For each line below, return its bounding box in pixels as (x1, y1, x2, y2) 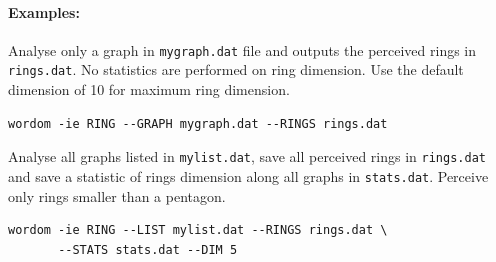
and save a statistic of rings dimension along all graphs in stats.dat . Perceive (8, 165, 489, 186)
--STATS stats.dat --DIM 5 (58, 242, 238, 257)
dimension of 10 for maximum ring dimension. (8, 79, 290, 100)
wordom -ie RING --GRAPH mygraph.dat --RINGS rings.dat (8, 116, 388, 131)
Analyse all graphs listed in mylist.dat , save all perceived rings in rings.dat (8, 146, 486, 167)
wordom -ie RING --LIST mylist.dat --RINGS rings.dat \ (8, 223, 388, 238)
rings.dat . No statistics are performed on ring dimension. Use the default (8, 59, 464, 80)
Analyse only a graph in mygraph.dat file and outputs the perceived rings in (8, 39, 477, 60)
